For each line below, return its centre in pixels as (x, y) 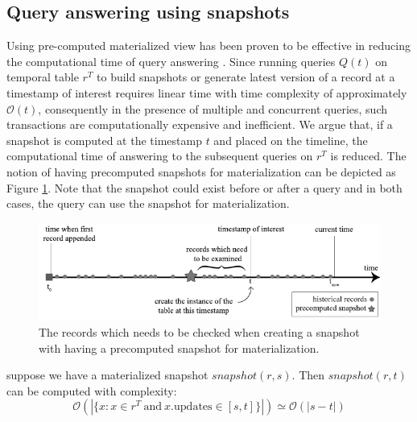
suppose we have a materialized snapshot (107, 375)
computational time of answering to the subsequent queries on (160, 156)
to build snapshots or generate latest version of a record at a (246, 77)
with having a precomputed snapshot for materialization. (179, 348)
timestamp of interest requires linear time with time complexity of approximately (207, 92)
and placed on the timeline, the (291, 140)
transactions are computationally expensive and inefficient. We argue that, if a (200, 124)
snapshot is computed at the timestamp (104, 140)
